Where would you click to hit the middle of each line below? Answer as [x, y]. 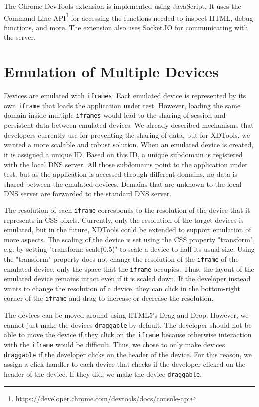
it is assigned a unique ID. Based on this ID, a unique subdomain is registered [123, 154]
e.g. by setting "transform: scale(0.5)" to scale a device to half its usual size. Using [129, 249]
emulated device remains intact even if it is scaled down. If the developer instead [127, 279]
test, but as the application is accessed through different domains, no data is [121, 174]
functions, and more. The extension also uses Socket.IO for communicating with [126, 27]
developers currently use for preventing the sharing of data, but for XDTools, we [127, 134]
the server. [20, 37]
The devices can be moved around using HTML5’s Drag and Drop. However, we [126, 315]
